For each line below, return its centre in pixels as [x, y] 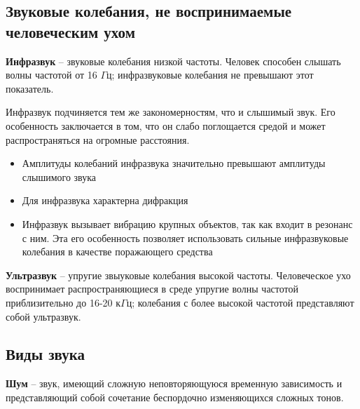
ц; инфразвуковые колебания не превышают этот [210, 75]
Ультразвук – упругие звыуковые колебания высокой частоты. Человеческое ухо [178, 275]
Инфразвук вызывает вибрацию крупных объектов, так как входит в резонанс [187, 223]
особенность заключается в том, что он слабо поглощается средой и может [166, 125]
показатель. [30, 88]
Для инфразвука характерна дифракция [105, 200]
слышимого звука [59, 176]
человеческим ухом [70, 31]
